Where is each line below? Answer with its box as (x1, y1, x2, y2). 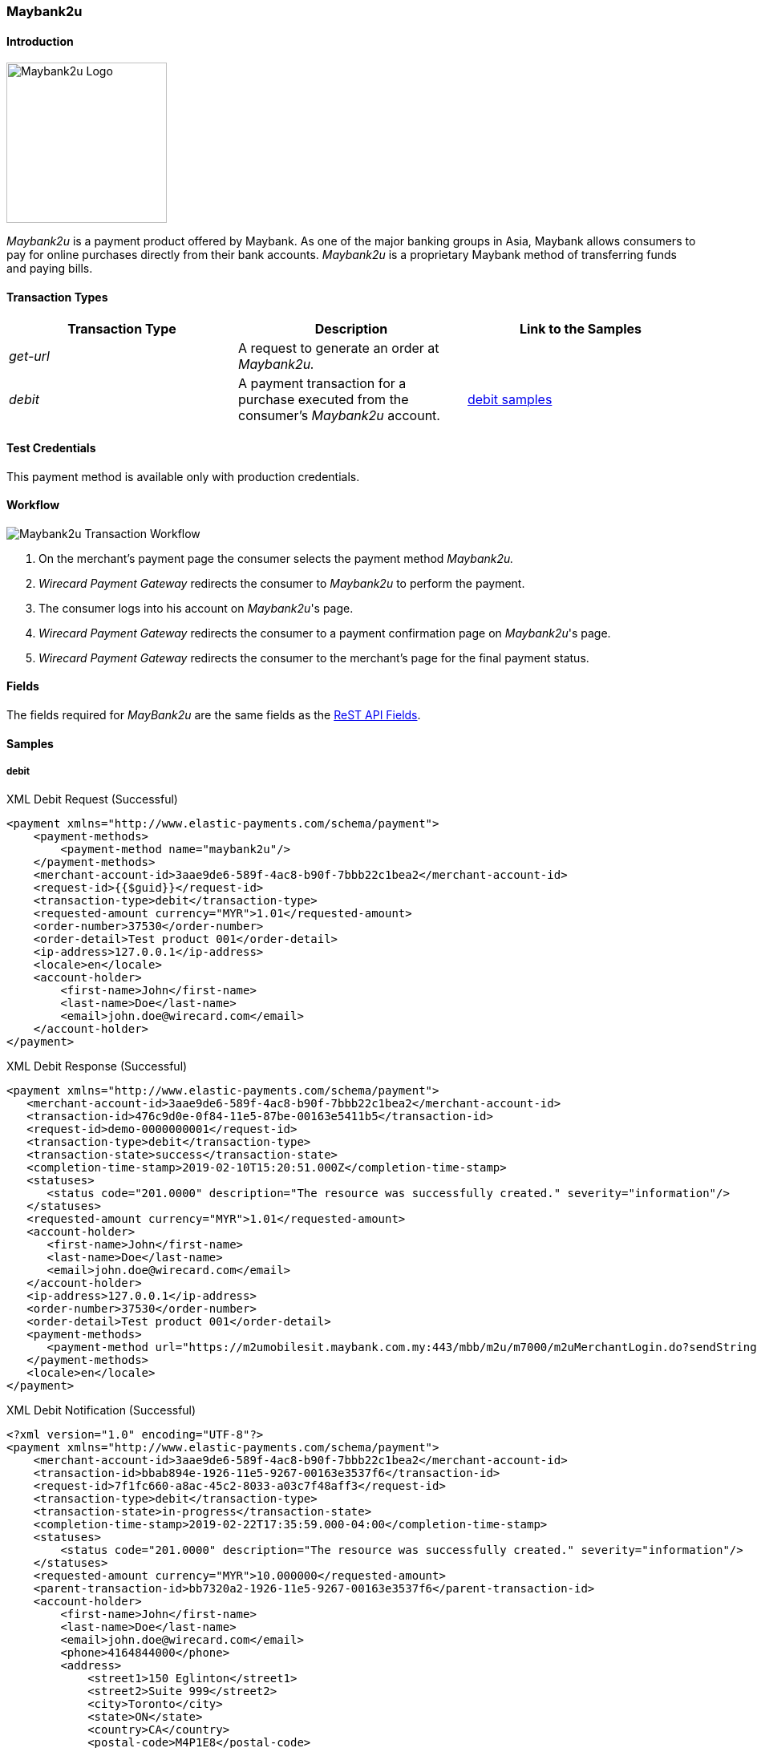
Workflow (6, 498, 60, 512)
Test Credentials (6, 441, 96, 455)
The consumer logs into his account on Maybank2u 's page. (38, 601, 354, 615)
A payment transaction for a (237, 375, 407, 392)
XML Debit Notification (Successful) (6, 1403, 196, 1418)
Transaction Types (6, 289, 108, 304)
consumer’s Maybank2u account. (237, 407, 440, 424)
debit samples (467, 391, 553, 408)
